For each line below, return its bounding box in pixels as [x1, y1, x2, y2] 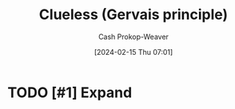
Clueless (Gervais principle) [38, 6, 229, 24]
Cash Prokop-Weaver [98, 32, 169, 41]
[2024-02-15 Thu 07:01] [94, 47, 173, 56]
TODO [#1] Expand [7, 84, 133, 101]
